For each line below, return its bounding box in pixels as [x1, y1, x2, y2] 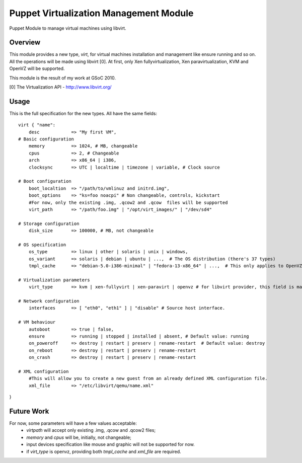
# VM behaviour [18, 320, 56, 325]
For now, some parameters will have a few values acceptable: [9, 420, 137, 426]
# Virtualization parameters [18, 277, 90, 283]
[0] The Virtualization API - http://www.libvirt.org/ [9, 84, 112, 90]
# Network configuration [18, 298, 80, 304]
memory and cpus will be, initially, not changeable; [26, 434, 132, 440]
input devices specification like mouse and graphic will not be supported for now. [26, 441, 195, 447]
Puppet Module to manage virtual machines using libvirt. [9, 25, 126, 31]
